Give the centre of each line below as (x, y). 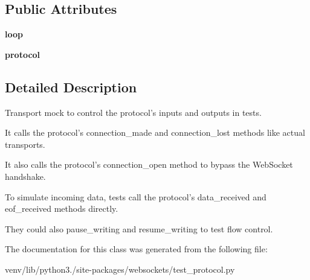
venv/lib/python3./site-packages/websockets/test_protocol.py (120, 269)
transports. (25, 144)
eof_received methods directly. (62, 208)
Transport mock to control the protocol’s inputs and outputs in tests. (133, 112)
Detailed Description (71, 87)
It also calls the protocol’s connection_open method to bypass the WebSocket (149, 164)
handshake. (25, 176)
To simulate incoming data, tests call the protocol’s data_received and (136, 196)
